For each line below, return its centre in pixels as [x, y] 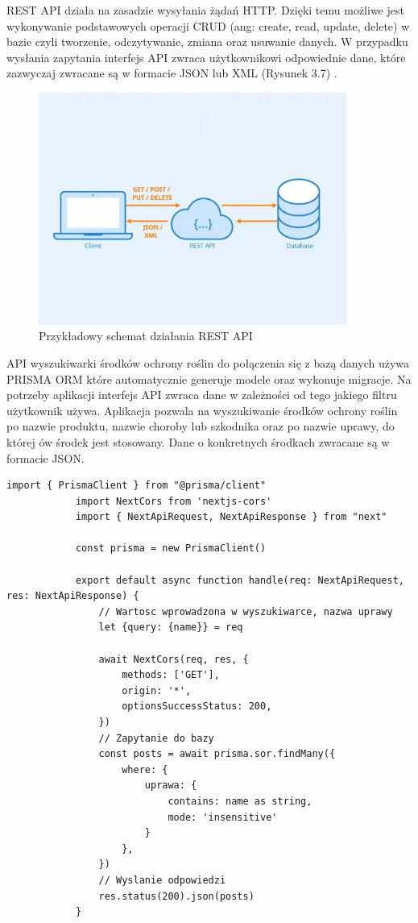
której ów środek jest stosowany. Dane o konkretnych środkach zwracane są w [198, 441]
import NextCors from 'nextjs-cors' [174, 501]
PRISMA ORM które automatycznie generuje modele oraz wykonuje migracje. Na [209, 378]
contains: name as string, [240, 801]
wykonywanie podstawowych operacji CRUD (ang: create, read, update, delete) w [208, 25]
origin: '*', [157, 690]
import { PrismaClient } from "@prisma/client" [137, 486]
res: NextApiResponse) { [73, 596]
